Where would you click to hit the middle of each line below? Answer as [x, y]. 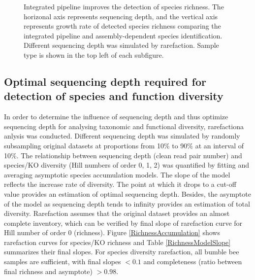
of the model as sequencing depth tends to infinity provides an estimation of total [127, 203]
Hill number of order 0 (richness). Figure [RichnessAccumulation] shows [112, 232]
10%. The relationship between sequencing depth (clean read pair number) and [123, 155]
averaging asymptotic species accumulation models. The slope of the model [117, 174]
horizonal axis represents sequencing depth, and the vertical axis [121, 16]
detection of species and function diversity [114, 96]
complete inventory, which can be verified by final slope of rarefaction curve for [123, 223]
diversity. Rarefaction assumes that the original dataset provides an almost [117, 213]
